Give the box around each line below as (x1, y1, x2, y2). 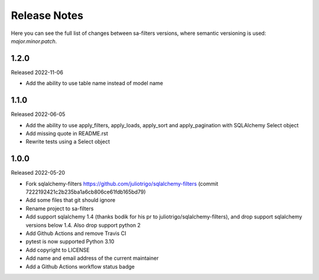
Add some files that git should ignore (25, 197, 116, 204)
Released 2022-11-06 (11, 69, 63, 76)
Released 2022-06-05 (11, 111, 66, 118)
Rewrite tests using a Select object (25, 138, 110, 145)
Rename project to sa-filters (25, 205, 94, 212)
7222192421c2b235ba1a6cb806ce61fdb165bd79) (25, 188, 146, 195)
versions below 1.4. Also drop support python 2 (25, 221, 141, 228)
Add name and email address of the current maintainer (25, 255, 159, 262)
